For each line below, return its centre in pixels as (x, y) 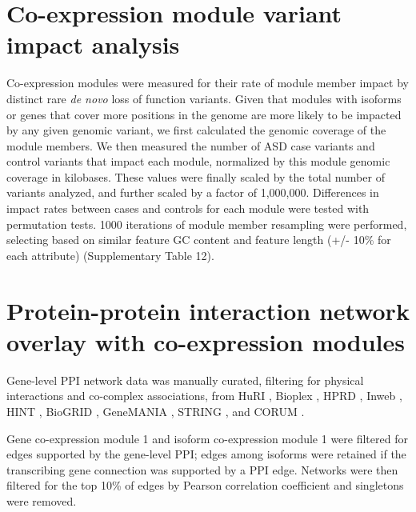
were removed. (42, 500)
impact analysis (93, 44)
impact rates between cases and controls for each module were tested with (188, 208)
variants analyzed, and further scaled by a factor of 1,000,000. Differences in (193, 192)
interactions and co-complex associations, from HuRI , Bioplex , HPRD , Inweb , (204, 396)
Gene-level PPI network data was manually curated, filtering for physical (185, 380)
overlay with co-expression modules (206, 341)
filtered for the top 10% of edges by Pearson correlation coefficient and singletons (205, 485)
